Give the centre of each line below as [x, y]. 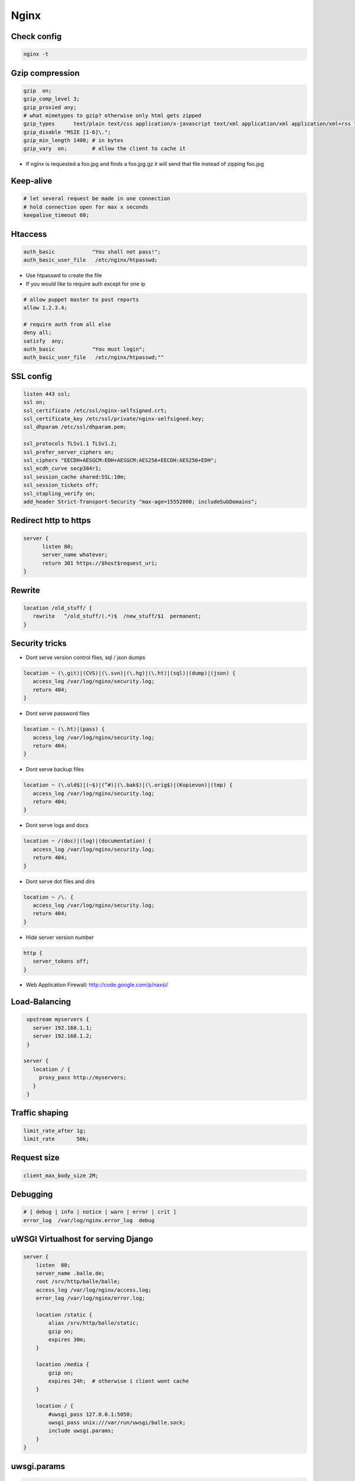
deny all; [38, 333]
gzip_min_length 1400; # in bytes [73, 140]
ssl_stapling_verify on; [59, 493]
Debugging [32, 1194]
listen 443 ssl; [47, 394]
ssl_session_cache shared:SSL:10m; [75, 477]
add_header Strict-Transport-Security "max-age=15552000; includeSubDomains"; [140, 501]
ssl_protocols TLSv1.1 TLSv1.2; [70, 444]
